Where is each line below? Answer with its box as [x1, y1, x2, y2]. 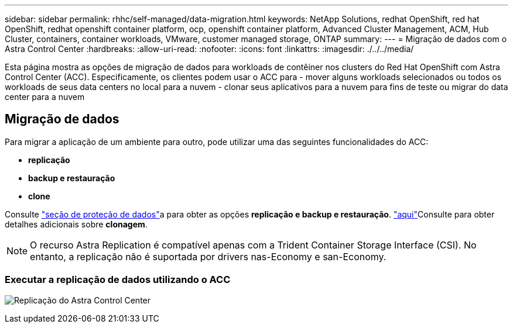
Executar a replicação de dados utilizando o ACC [5, 274, 231, 286]
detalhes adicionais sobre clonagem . [5, 219, 148, 229]
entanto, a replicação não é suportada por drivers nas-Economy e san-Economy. [30, 250, 387, 263]
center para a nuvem [5, 92, 85, 102]
